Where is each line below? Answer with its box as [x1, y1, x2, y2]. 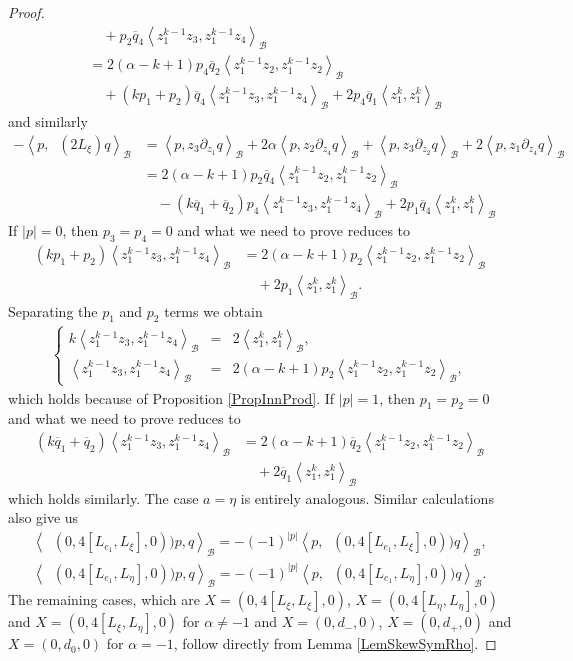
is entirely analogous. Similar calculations [240, 487, 494, 508]
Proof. [8, 2, 45, 22]
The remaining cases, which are [8, 589, 200, 610]
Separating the [8, 300, 98, 321]
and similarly [8, 111, 88, 132]
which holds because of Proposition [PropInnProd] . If [8, 387, 335, 408]
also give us [8, 507, 79, 528]
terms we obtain [164, 300, 263, 321]
